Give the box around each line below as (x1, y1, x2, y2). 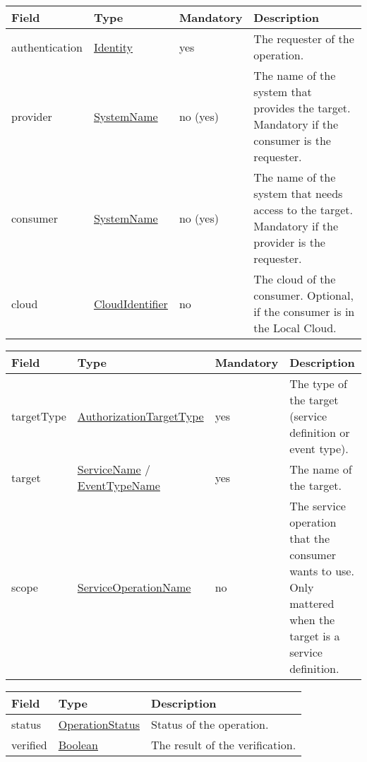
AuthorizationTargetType (77, 408, 204, 424)
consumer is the (253, 132, 331, 148)
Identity (93, 38, 133, 55)
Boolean (58, 737, 98, 753)
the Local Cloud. (253, 320, 337, 336)
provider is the (253, 234, 325, 250)
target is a (289, 628, 340, 644)
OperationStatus (58, 716, 140, 732)
